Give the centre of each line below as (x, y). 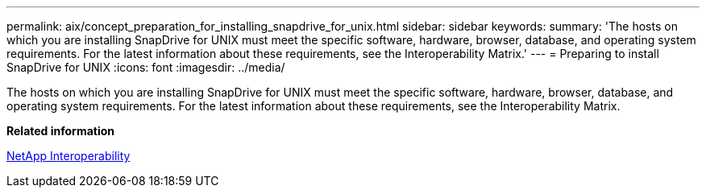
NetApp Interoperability (69, 156)
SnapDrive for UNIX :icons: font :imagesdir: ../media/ (146, 67)
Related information (61, 131)
